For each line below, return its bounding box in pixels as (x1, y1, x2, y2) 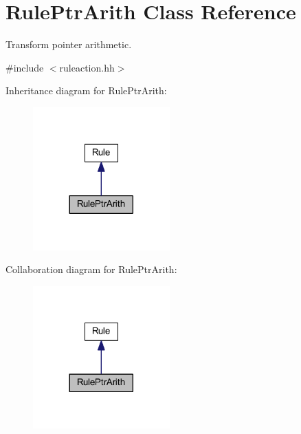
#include (5, 60, 44, 74)
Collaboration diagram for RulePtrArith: (5, 262, 177, 276)
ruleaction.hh (59, 60, 115, 74)
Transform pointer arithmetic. (5, 37, 132, 52)
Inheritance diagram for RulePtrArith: (5, 83, 167, 98)
